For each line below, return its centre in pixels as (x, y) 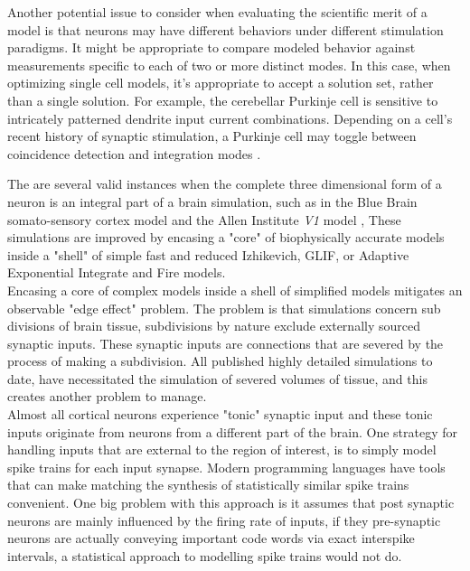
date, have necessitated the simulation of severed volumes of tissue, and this (217, 378)
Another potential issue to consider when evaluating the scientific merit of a (217, 12)
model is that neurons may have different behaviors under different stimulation (226, 29)
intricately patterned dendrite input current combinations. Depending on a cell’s (230, 118)
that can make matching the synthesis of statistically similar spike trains (208, 485)
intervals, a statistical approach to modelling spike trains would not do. (205, 555)
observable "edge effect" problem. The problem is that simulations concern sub (224, 308)
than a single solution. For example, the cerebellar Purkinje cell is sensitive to (223, 100)
